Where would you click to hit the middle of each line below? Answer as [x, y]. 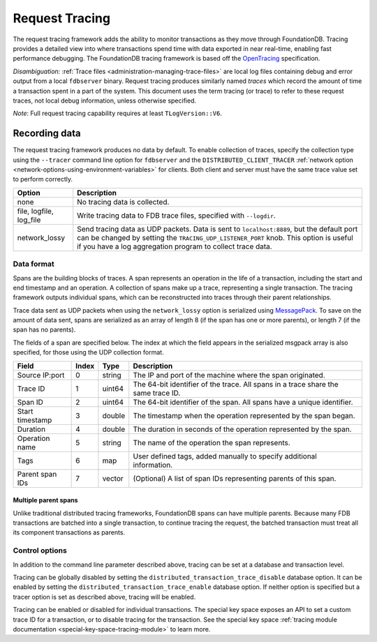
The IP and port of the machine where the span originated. [229, 375]
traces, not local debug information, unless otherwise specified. [105, 100]
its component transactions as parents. [69, 532]
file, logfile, [35, 211]
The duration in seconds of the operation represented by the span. [242, 429]
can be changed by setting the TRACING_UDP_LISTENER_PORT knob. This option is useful [215, 237]
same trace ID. [157, 393]
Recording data [47, 134]
